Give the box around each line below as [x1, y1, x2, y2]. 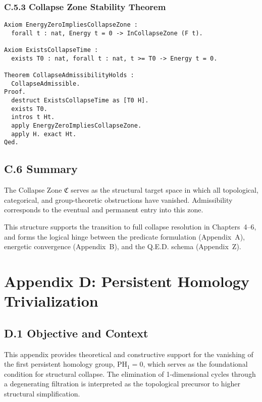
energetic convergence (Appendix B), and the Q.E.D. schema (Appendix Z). [4, 241, 241, 252]
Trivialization [4, 291, 98, 311]
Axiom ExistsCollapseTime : [4, 46, 98, 54]
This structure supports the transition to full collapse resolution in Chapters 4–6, [4, 221, 256, 232]
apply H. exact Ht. [11, 130, 77, 138]
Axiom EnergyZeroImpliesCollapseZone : [4, 21, 138, 29]
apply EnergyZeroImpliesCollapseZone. [11, 122, 142, 130]
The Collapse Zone [4, 185, 62, 195]
